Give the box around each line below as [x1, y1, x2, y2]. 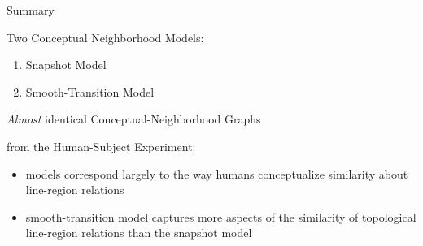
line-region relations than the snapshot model [25, 224, 252, 241]
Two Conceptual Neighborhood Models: [7, 28, 204, 45]
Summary [7, 2, 55, 18]
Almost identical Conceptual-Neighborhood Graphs [7, 110, 261, 127]
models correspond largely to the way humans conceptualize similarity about [25, 165, 408, 182]
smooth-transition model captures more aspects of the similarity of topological [25, 208, 416, 225]
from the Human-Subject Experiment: [7, 137, 196, 154]
